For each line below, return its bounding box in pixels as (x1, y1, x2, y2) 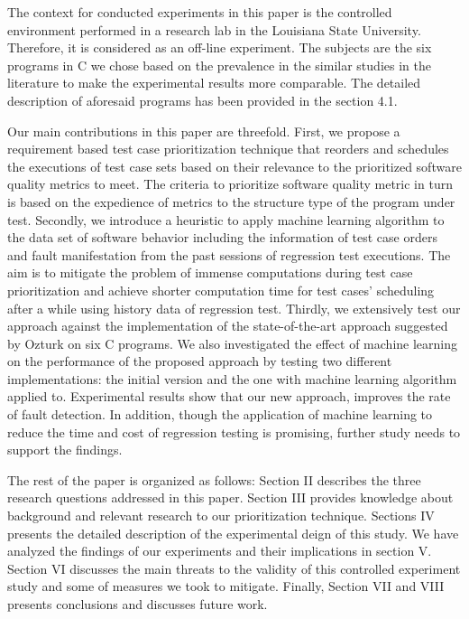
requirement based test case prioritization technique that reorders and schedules (7, 139, 449, 158)
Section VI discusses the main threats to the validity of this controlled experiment (7, 558, 461, 577)
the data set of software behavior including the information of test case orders (7, 228, 437, 247)
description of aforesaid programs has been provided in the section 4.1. (7, 90, 398, 109)
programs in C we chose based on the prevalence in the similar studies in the (7, 55, 431, 74)
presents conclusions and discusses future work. (7, 595, 268, 613)
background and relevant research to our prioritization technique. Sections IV (7, 506, 435, 525)
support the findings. (7, 440, 123, 459)
